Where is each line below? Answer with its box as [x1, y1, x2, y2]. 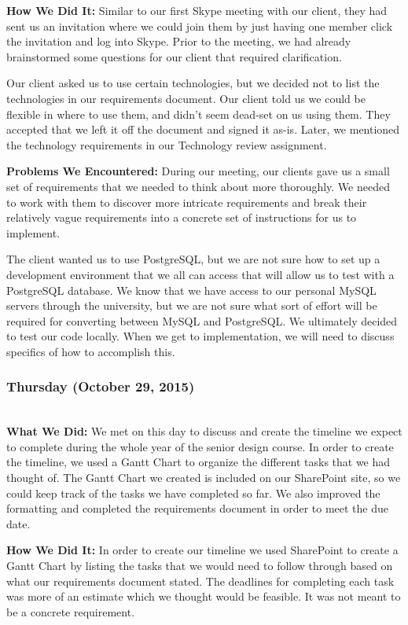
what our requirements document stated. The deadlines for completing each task [6, 572, 395, 589]
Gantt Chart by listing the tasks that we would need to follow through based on [6, 557, 393, 574]
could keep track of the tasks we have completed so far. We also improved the [6, 484, 380, 501]
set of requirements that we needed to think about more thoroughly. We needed [6, 178, 390, 194]
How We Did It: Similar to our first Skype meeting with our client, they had [6, 2, 388, 18]
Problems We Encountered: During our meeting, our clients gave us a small [6, 163, 390, 179]
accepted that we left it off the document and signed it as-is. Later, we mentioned [6, 121, 400, 138]
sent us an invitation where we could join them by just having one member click [6, 17, 393, 34]
